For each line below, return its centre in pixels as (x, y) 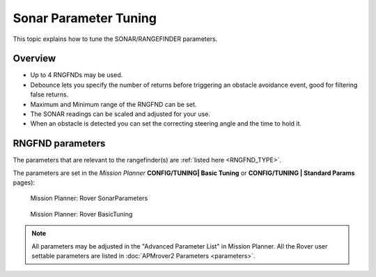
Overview (34, 59)
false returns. (49, 94)
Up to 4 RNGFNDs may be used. (77, 75)
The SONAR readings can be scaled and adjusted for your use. (120, 114)
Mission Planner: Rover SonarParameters (89, 199)
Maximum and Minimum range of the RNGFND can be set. (113, 104)
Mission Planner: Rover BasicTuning (81, 214)
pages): (24, 183)
